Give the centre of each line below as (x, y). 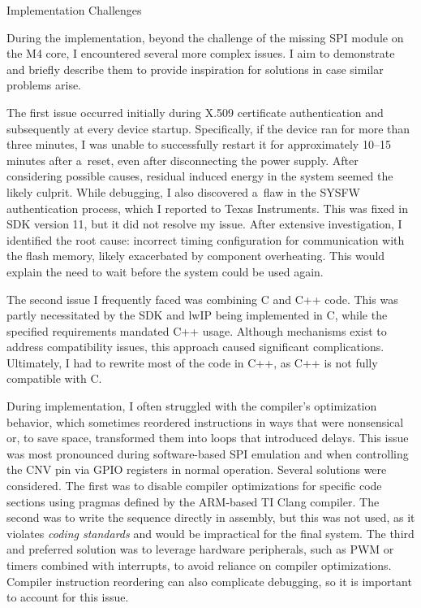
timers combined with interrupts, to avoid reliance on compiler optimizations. (199, 565)
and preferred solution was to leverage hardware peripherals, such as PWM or (200, 549)
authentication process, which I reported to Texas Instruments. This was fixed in (207, 208)
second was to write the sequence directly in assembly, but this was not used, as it (211, 517)
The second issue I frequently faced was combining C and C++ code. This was (202, 299)
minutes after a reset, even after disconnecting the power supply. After (183, 160)
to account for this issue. (68, 597)
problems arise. (44, 85)
